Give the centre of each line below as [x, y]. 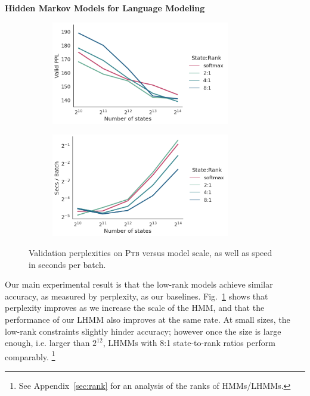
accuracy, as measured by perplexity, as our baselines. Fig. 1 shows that [137, 296]
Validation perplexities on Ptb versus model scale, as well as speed [151, 252]
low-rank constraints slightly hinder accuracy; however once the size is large [143, 331]
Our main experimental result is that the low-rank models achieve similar [139, 284]
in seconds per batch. [67, 264]
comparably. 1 [30, 356]
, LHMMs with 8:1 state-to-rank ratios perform [189, 343]
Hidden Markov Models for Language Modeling [105, 8]
